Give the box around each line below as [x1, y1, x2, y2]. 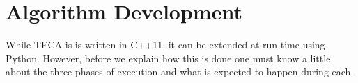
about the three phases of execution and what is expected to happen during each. [6, 64, 354, 79]
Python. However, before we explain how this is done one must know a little [6, 50, 331, 65]
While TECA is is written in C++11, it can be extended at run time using [6, 37, 325, 52]
